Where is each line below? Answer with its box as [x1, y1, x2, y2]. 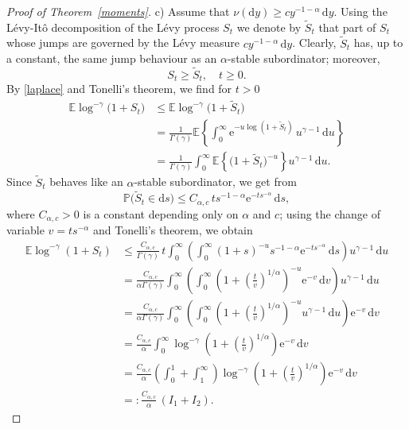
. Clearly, [292, 34, 337, 51]
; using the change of [279, 205, 380, 222]
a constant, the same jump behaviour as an [6, 50, 217, 67]
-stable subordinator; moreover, [227, 50, 380, 67]
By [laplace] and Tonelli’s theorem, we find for [6, 80, 232, 97]
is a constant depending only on [83, 205, 239, 222]
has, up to [353, 34, 403, 51]
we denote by [236, 18, 302, 35]
